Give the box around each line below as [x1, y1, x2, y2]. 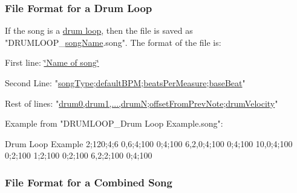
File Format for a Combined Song [5, 174, 172, 189]
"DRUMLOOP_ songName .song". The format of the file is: [5, 36, 221, 48]
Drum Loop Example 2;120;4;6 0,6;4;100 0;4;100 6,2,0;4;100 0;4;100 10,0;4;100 [5, 137, 293, 150]
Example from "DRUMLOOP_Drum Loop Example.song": [5, 117, 223, 130]
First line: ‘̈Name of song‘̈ [5, 56, 99, 69]
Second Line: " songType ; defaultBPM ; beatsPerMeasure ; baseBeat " [5, 77, 246, 89]
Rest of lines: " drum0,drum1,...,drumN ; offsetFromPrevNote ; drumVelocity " [5, 96, 278, 109]
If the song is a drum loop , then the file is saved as [5, 24, 193, 37]
